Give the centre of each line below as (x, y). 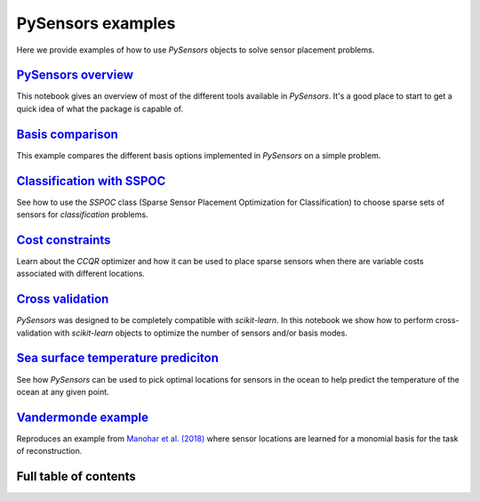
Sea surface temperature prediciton (118, 358)
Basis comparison (68, 134)
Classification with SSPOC (91, 181)
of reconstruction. (49, 451)
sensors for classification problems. (82, 214)
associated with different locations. (81, 274)
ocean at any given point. (63, 392)
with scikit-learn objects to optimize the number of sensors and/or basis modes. (201, 333)
